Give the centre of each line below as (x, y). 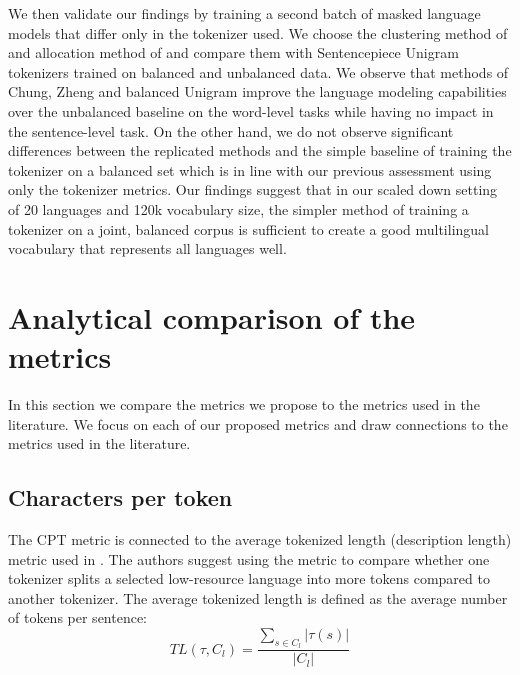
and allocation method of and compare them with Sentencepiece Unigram (233, 52)
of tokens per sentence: (78, 617)
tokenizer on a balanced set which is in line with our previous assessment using (250, 169)
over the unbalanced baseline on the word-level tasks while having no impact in (251, 110)
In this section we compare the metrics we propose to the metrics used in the (244, 404)
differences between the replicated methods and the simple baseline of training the (260, 150)
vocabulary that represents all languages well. (147, 248)
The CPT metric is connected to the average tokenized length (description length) (260, 539)
